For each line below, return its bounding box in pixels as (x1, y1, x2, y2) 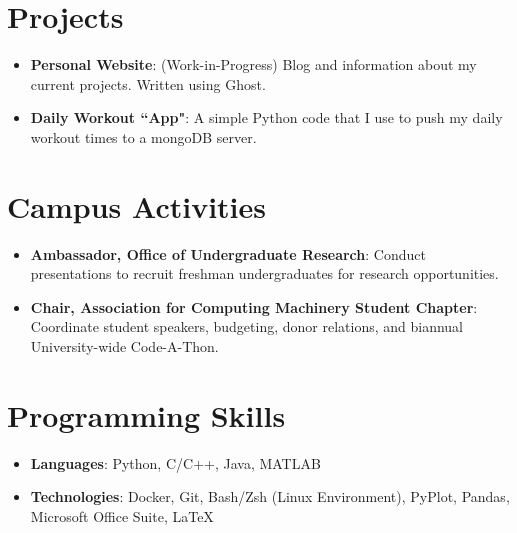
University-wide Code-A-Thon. (30, 336, 219, 356)
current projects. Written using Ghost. (30, 73, 266, 94)
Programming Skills (7, 394, 286, 435)
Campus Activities (7, 185, 267, 226)
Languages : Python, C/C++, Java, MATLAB (30, 452, 321, 473)
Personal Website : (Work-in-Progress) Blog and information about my (30, 54, 477, 75)
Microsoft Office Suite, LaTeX (30, 505, 214, 526)
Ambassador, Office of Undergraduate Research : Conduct (30, 243, 426, 264)
